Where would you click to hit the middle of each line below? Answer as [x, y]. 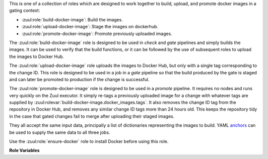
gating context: [25, 10]
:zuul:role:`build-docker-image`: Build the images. [72, 19]
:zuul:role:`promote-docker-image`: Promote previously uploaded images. [97, 33]
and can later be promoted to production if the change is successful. [79, 79]
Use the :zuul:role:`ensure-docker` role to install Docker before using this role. [89, 142]
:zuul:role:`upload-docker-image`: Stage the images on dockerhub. [90, 27]
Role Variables [24, 151]
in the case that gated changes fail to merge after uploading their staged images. [92, 116]
